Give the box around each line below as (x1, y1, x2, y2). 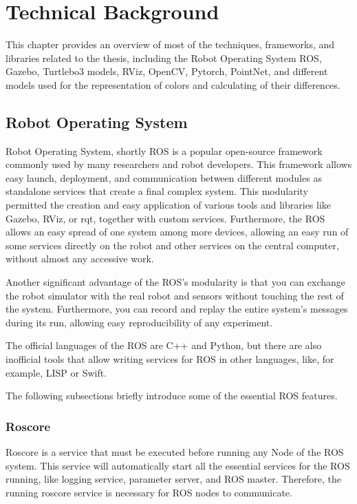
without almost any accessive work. (6, 251, 154, 266)
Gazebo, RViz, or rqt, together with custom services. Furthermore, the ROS (6, 211, 325, 225)
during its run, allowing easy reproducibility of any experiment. (6, 315, 273, 329)
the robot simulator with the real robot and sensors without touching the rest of (6, 288, 344, 302)
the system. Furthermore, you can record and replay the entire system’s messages (6, 302, 348, 316)
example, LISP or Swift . (6, 365, 107, 379)
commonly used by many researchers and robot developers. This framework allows (6, 157, 352, 171)
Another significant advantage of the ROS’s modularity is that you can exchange (6, 275, 346, 289)
